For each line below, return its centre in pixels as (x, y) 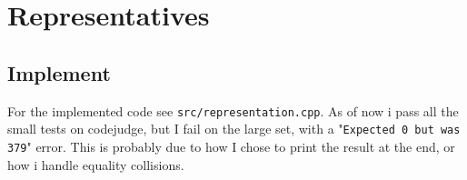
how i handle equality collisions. (96, 164)
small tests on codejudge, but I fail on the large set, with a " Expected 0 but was (234, 129)
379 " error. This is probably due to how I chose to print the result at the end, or (231, 146)
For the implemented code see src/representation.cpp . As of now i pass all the (233, 110)
